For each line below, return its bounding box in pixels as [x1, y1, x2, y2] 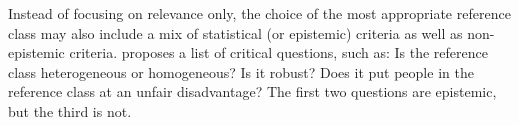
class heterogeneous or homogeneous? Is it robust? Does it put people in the [8, 61, 474, 82]
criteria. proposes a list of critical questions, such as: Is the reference [69, 42, 488, 63]
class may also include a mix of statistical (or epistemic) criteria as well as [8, 22, 463, 43]
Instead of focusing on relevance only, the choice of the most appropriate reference [8, 3, 511, 23]
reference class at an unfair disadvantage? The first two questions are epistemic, [8, 81, 497, 102]
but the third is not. [8, 100, 132, 121]
